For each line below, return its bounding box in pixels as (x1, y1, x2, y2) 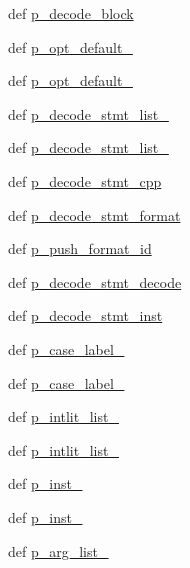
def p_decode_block (8, 3, 134, 23)
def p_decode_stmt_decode (8, 271, 182, 292)
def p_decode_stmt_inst (8, 305, 163, 326)
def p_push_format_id (8, 238, 152, 259)
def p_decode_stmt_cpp (8, 170, 162, 191)
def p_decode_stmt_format (8, 204, 181, 225)
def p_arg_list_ (8, 540, 109, 561)
